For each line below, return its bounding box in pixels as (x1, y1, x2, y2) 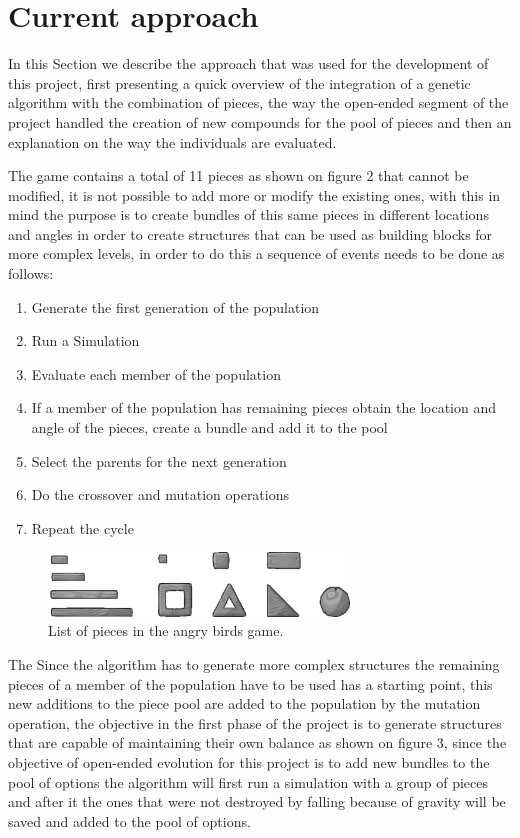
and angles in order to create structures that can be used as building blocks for (8, 223, 493, 244)
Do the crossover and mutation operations (31, 484, 290, 505)
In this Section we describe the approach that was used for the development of (8, 53, 489, 74)
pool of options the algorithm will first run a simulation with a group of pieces (8, 771, 489, 792)
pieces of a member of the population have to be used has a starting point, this (8, 673, 493, 694)
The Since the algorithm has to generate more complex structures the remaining (8, 653, 500, 674)
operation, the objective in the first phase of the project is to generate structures (8, 712, 502, 733)
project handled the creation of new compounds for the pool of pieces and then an (8, 111, 512, 132)
